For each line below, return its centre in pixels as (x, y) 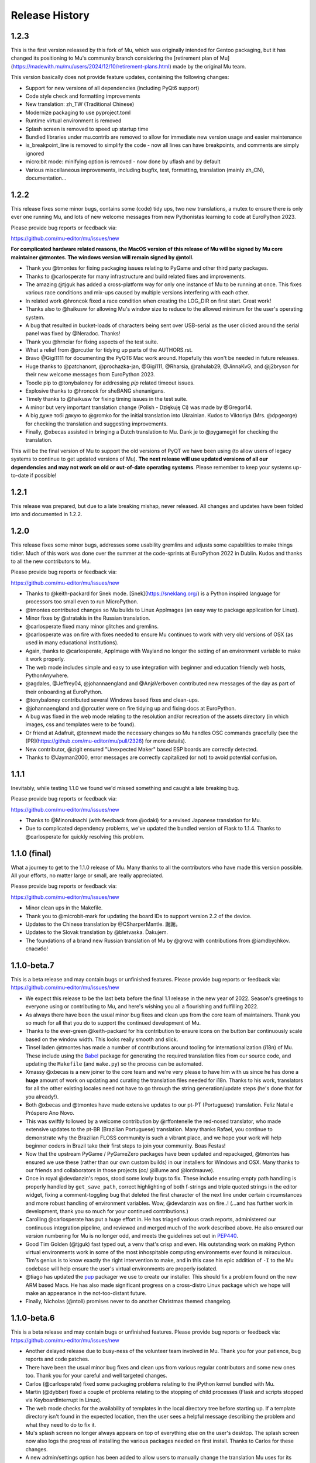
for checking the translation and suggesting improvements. (97, 424)
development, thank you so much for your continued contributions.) (107, 1211)
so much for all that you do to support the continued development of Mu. (113, 1023)
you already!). (42, 1097)
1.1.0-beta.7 (33, 965)
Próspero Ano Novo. (50, 1113)
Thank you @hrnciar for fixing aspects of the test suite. (92, 342)
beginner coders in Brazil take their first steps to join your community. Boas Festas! (126, 1146)
